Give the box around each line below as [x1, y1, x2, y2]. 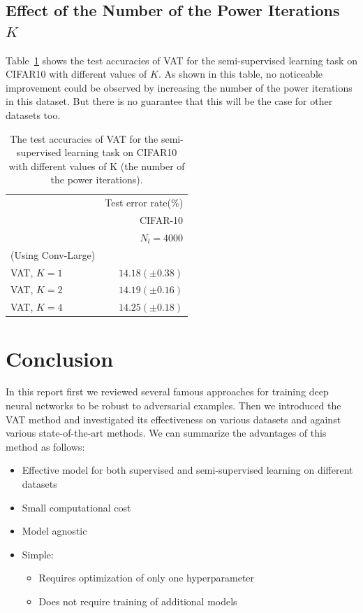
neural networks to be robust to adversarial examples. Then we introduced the [6, 398, 341, 413]
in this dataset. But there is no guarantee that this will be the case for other [6, 94, 333, 108]
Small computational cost [22, 500, 131, 514]
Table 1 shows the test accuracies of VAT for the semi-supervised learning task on [6, 52, 357, 67]
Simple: [22, 547, 54, 561]
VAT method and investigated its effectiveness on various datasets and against [6, 411, 341, 426]
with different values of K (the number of [8, 158, 185, 173]
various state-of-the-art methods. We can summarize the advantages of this [6, 425, 327, 440]
